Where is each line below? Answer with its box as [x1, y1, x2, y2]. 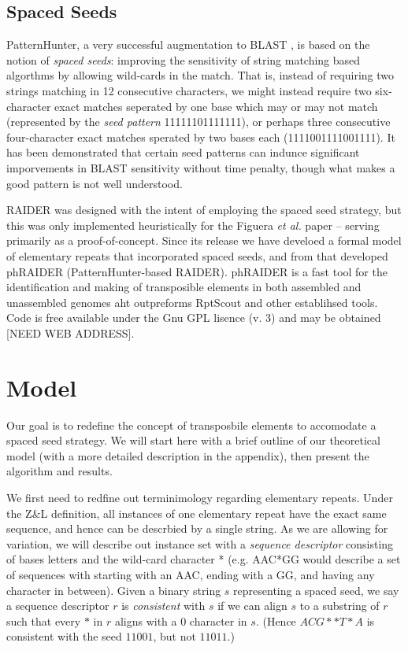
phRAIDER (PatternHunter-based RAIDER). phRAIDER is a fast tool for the [6, 263, 388, 279]
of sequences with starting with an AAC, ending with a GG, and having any [6, 566, 375, 582]
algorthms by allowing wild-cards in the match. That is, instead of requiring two [6, 67, 395, 83]
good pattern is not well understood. [6, 175, 183, 191]
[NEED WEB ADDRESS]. [6, 324, 135, 341]
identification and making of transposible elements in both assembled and [6, 279, 362, 295]
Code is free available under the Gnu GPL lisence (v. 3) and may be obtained [6, 309, 381, 326]
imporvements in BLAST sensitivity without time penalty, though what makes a [6, 159, 395, 175]
